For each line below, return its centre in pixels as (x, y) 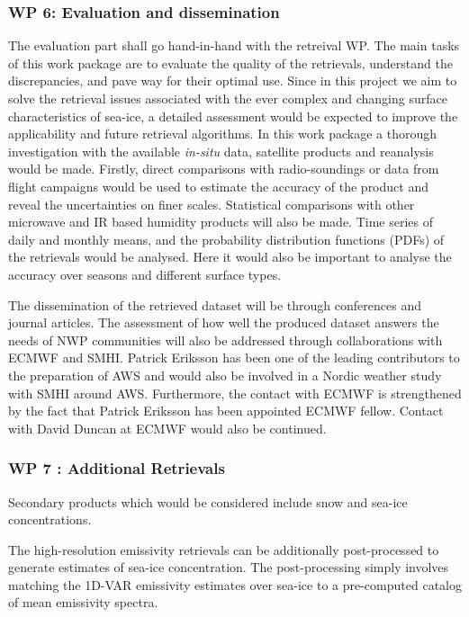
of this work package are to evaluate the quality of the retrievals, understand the (230, 63)
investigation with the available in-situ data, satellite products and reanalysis (221, 151)
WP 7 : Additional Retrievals (117, 468)
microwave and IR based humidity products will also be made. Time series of (221, 222)
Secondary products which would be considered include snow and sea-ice (208, 501)
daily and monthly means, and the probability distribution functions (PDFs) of (226, 239)
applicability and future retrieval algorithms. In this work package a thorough (223, 134)
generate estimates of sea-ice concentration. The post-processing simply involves (229, 567)
